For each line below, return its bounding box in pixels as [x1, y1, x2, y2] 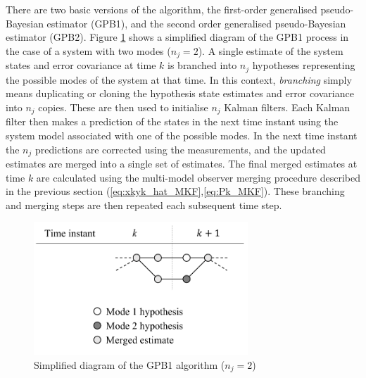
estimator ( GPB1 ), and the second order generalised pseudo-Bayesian [46, 15, 346, 30]
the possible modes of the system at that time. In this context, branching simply [6, 72, 352, 87]
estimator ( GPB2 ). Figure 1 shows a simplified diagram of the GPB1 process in [6, 30, 349, 44]
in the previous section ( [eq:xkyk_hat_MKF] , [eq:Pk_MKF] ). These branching [6, 184, 345, 199]
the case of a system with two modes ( [6, 43, 171, 58]
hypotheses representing [252, 58, 355, 73]
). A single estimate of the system [198, 43, 343, 58]
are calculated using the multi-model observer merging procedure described [36, 170, 361, 184]
